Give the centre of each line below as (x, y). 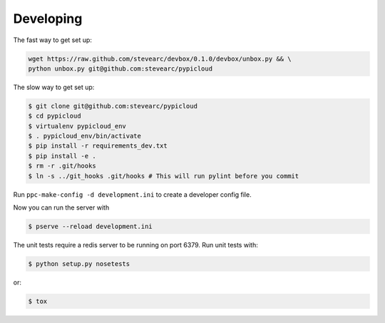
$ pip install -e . (62, 156)
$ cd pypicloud (55, 116)
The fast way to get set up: (53, 40)
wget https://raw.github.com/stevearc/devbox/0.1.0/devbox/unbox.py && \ (160, 58)
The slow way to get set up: (54, 87)
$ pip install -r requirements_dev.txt (98, 146)
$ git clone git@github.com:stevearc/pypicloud (113, 106)
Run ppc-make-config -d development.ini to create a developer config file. (133, 194)
